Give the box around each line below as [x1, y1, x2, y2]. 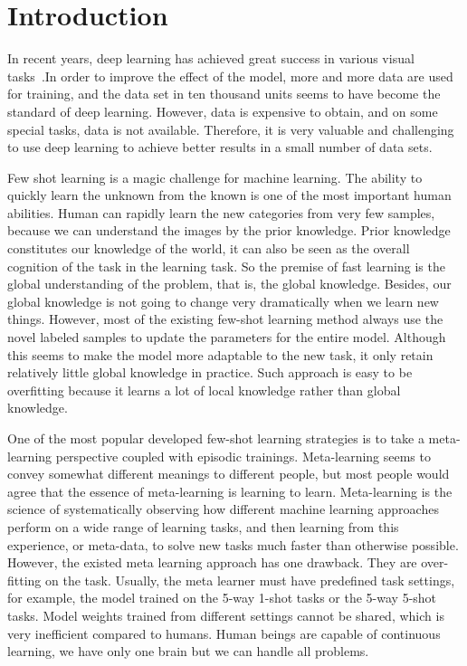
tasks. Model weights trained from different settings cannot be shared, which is [7, 605, 444, 624]
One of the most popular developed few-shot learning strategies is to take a [7, 429, 424, 447]
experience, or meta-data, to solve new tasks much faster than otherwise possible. [7, 535, 459, 554]
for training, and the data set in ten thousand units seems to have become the [7, 84, 441, 103]
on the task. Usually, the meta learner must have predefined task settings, [45, 570, 455, 589]
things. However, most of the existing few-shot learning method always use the [7, 309, 443, 328]
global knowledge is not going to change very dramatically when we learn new [7, 291, 439, 310]
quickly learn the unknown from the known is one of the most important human [7, 186, 452, 205]
